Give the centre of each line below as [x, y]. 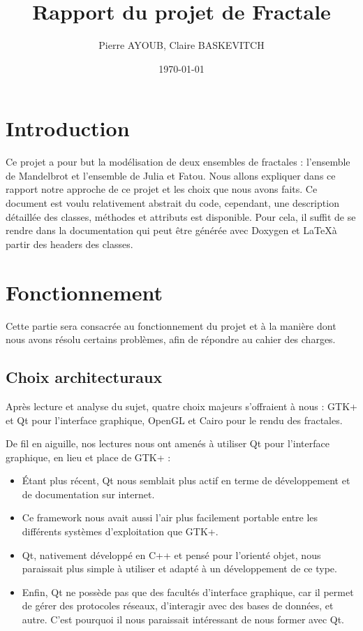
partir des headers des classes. [69, 244]
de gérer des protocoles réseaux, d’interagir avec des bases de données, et [178, 605]
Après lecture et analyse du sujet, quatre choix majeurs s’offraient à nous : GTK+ [181, 406]
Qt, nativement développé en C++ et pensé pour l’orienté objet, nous [171, 554]
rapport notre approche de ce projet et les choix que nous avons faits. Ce [162, 189]
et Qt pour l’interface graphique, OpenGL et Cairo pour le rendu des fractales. [174, 420]
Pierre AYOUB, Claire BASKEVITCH [181, 45]
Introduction [68, 128]
